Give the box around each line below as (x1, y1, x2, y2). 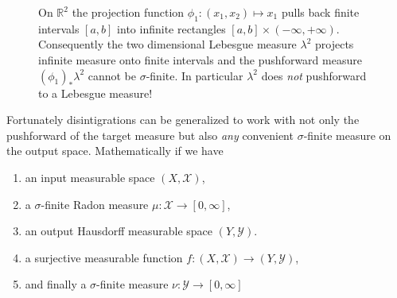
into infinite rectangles (117, 20, 226, 37)
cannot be (88, 67, 137, 83)
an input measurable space (25, 168, 155, 185)
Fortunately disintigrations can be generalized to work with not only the (6, 111, 360, 128)
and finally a (25, 276, 87, 292)
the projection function (72, 4, 185, 20)
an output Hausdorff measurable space (25, 223, 212, 239)
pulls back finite (281, 4, 360, 20)
